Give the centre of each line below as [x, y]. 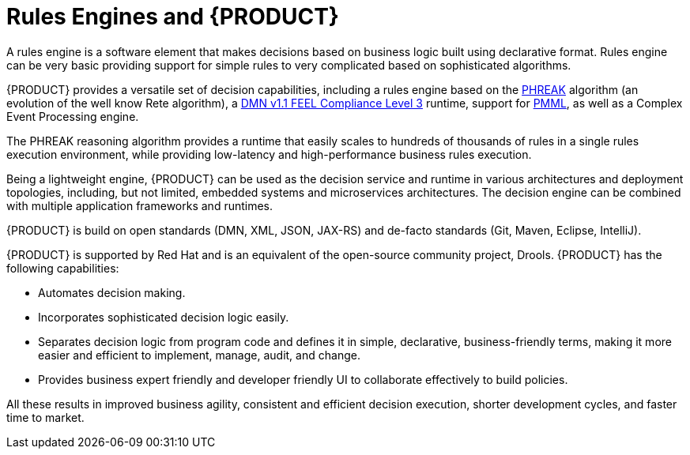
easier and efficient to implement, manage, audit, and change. [199, 355]
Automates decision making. [112, 292]
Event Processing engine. [73, 116]
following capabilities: [63, 268]
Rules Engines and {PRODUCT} [173, 17]
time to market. [45, 417]
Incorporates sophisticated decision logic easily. [164, 317]
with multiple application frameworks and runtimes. [140, 205]
